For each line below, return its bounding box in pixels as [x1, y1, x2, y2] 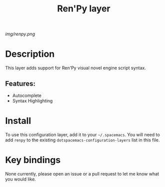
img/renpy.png [5, 31, 35, 37]
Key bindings [5, 155, 61, 166]
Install [5, 115, 31, 127]
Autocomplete [12, 93, 41, 98]
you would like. [5, 176, 36, 182]
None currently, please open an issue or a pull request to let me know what [5, 171, 160, 177]
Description [5, 48, 55, 60]
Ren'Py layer [57, 3, 111, 14]
